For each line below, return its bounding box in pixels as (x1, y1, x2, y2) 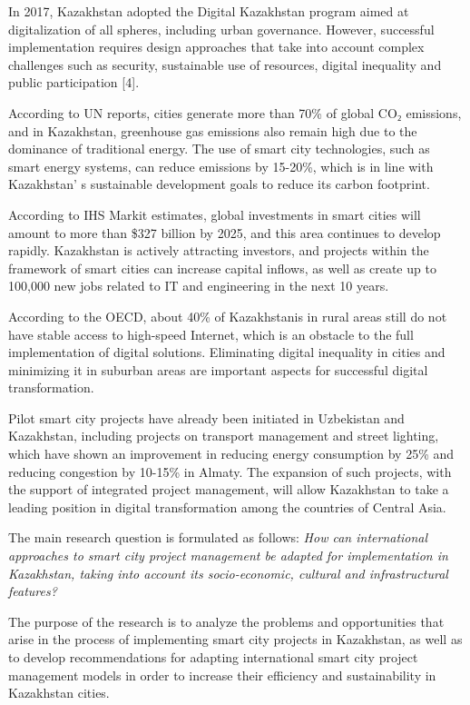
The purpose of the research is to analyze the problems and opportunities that (8, 611, 445, 631)
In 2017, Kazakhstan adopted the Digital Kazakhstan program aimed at (8, 2, 409, 20)
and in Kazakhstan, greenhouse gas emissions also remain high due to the (8, 121, 417, 140)
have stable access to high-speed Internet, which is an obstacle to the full (8, 324, 414, 343)
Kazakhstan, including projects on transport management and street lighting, (8, 426, 439, 445)
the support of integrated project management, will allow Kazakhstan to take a (8, 480, 449, 499)
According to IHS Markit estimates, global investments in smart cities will (8, 204, 421, 223)
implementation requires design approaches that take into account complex (8, 37, 425, 56)
